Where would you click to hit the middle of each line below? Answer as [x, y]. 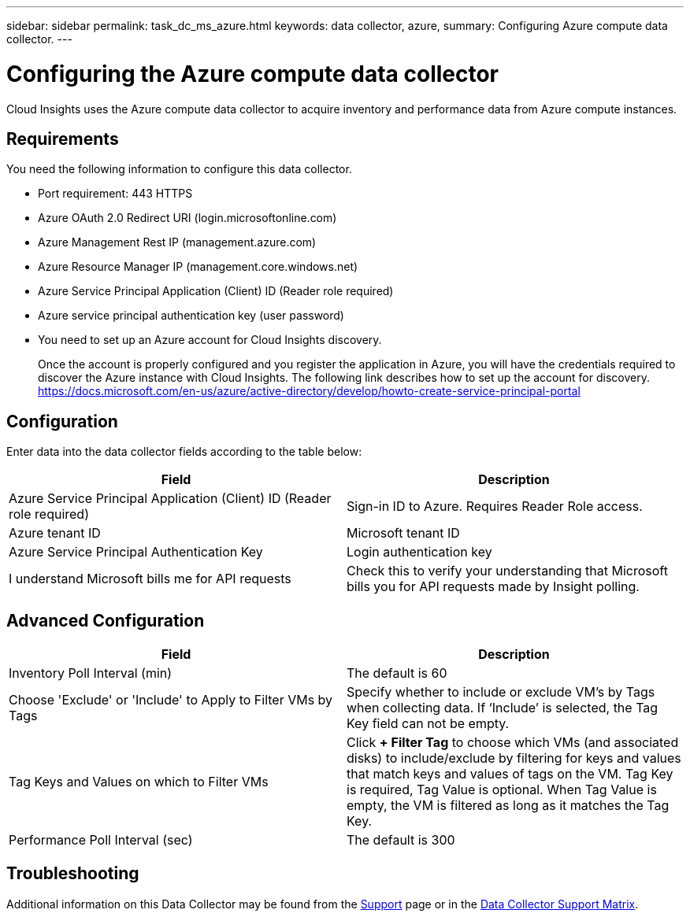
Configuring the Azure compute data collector [253, 74]
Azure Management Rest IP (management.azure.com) [177, 242]
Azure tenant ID [55, 533]
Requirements [63, 139]
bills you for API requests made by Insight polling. [493, 587]
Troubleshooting [73, 874]
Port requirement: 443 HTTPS [115, 194]
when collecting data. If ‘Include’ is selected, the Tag [503, 708]
